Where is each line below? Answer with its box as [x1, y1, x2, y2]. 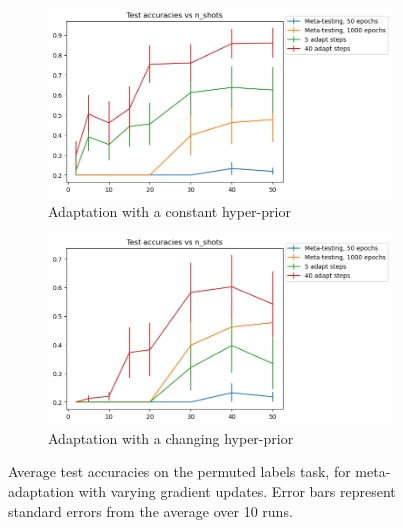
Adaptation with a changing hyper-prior [48, 427, 294, 448]
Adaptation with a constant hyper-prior [48, 200, 291, 221]
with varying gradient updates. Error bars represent [78, 481, 396, 501]
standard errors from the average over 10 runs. [8, 500, 293, 521]
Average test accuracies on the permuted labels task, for [8, 461, 351, 482]
